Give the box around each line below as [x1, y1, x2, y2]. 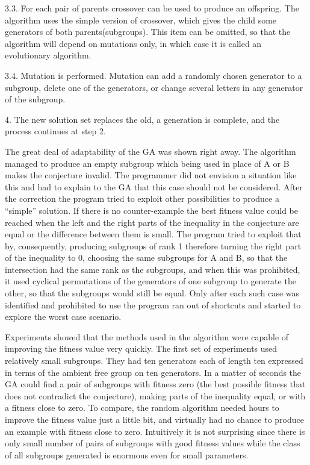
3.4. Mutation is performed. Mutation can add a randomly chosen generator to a [5, 69, 302, 81]
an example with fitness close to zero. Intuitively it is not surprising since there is [5, 425, 305, 437]
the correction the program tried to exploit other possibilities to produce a [5, 192, 279, 205]
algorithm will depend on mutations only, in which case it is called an [5, 37, 262, 49]
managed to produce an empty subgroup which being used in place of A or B [5, 157, 290, 169]
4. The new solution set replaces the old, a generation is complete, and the [5, 113, 280, 125]
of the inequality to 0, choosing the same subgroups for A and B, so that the [5, 251, 288, 264]
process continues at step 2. [5, 125, 106, 137]
